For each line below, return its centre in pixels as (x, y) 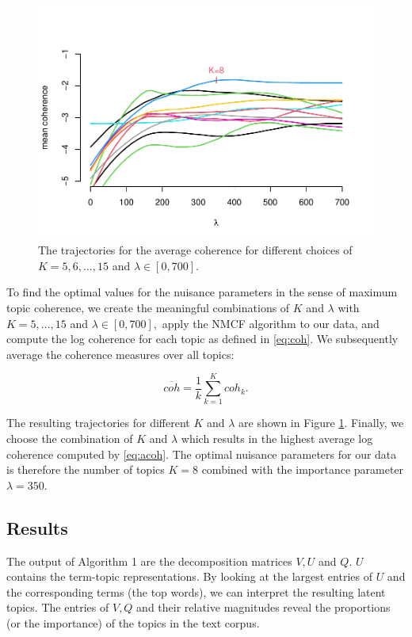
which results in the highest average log (277, 438)
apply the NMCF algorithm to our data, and (271, 323)
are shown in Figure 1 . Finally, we (321, 423)
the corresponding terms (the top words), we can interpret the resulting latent (196, 591)
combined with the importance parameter (303, 469)
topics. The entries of (58, 607)
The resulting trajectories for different (98, 423)
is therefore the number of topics (86, 469)
